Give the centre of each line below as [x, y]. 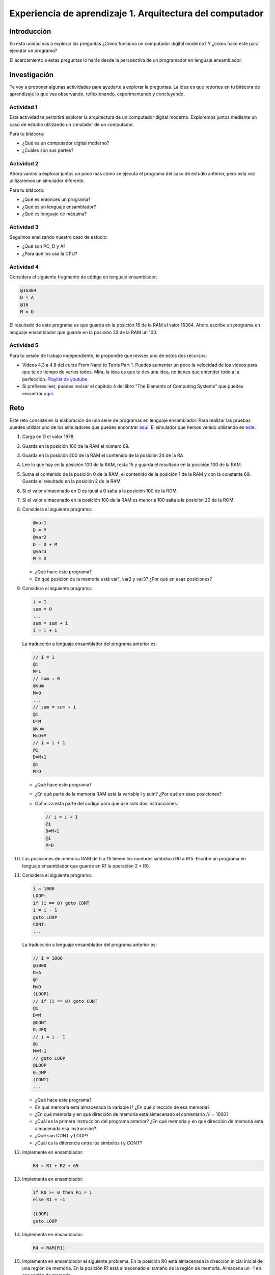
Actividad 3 [24, 227]
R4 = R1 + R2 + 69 [56, 1166]
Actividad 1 [23, 107]
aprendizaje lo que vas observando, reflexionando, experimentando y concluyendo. [97, 94]
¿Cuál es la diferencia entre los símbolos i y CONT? [89, 1143]
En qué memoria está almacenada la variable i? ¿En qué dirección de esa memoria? [122, 1107]
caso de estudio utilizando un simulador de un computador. [72, 124]
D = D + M [45, 544]
